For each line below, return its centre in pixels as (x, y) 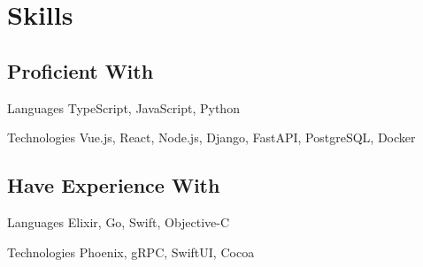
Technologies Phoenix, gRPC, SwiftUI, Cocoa (131, 252)
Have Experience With (114, 185)
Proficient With (81, 70)
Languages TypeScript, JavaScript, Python (123, 107)
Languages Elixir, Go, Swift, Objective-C (119, 221)
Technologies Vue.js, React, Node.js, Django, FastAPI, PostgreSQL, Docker (211, 137)
